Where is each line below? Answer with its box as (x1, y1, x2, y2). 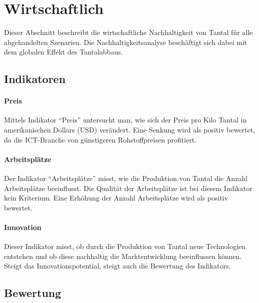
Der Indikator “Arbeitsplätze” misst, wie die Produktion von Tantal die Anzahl (4, 173, 247, 183)
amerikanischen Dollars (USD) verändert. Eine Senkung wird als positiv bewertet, (4, 124, 255, 135)
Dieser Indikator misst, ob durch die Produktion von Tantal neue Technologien (4, 241, 246, 251)
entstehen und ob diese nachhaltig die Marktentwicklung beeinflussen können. (4, 250, 242, 261)
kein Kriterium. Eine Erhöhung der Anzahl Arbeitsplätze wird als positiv (4, 192, 228, 203)
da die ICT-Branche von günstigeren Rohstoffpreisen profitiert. (4, 134, 197, 144)
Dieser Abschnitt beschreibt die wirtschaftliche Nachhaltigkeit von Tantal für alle (4, 27, 253, 37)
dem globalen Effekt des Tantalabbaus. (4, 46, 123, 57)
